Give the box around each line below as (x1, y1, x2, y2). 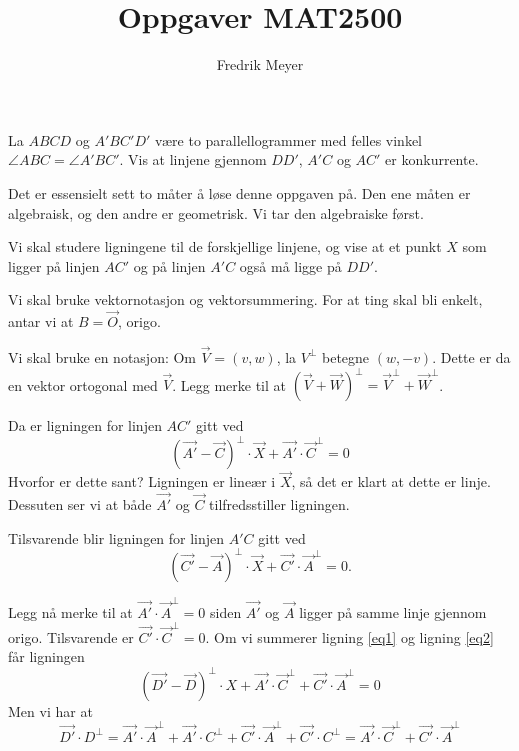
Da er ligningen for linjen (8, 415, 162, 435)
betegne (322, 346, 370, 367)
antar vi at (8, 311, 74, 332)
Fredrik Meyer (216, 54, 304, 75)
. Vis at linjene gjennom (119, 149, 267, 170)
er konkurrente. (385, 149, 479, 170)
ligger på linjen (8, 255, 100, 276)
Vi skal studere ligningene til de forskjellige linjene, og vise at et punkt (8, 236, 442, 257)
